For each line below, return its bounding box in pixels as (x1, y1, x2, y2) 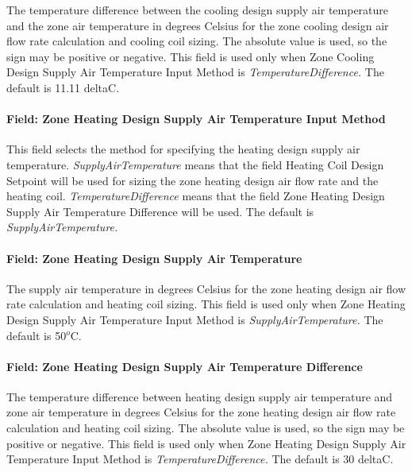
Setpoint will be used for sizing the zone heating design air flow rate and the (6, 172, 379, 188)
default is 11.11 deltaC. (6, 79, 120, 95)
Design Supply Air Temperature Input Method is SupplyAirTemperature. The (6, 311, 383, 327)
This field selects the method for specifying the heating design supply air (6, 141, 360, 157)
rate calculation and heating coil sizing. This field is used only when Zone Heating (6, 296, 406, 312)
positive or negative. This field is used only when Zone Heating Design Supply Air (6, 435, 406, 451)
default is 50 (6, 327, 67, 343)
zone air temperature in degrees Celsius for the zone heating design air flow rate (6, 404, 396, 420)
